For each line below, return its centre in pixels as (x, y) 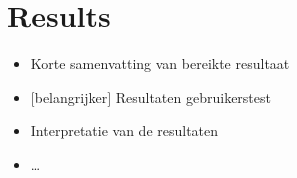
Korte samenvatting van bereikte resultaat (160, 63)
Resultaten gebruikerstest (193, 96)
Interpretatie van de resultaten (124, 130)
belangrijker (71, 96)
